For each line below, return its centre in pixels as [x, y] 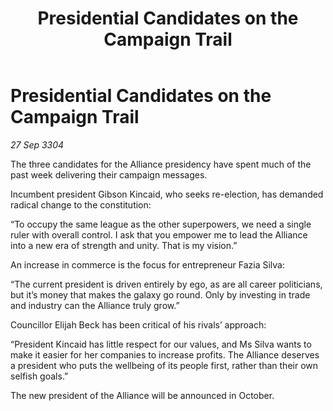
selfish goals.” [39, 376]
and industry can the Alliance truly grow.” [95, 305]
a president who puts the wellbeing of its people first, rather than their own [164, 365]
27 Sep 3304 [37, 144]
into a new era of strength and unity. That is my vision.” [124, 245]
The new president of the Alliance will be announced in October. [142, 395]
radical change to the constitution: [81, 204]
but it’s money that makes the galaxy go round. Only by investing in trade [160, 294]
